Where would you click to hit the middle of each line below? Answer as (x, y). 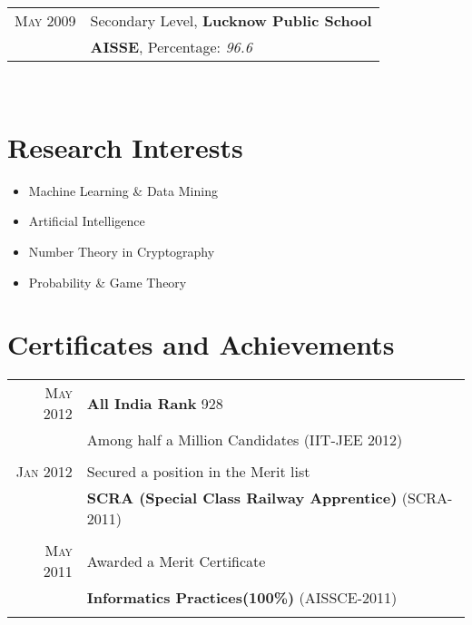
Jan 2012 (44, 472)
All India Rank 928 (155, 403)
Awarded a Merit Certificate (176, 561)
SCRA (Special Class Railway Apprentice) (242, 498)
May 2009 (45, 20)
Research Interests (125, 146)
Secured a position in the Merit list (198, 472)
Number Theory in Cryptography (122, 251)
